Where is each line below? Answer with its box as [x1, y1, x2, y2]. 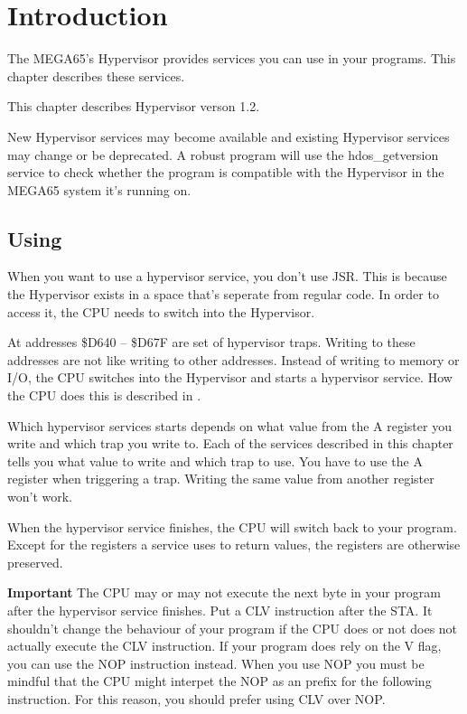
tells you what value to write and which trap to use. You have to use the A [7, 451, 423, 470]
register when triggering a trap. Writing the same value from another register [7, 469, 434, 488]
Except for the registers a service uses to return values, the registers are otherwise [7, 535, 461, 554]
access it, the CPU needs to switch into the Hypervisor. [7, 302, 315, 321]
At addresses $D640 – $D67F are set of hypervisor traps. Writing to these [7, 333, 416, 352]
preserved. [7, 552, 63, 571]
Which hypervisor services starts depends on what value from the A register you [7, 416, 452, 435]
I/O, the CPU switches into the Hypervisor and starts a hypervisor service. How [7, 368, 453, 387]
